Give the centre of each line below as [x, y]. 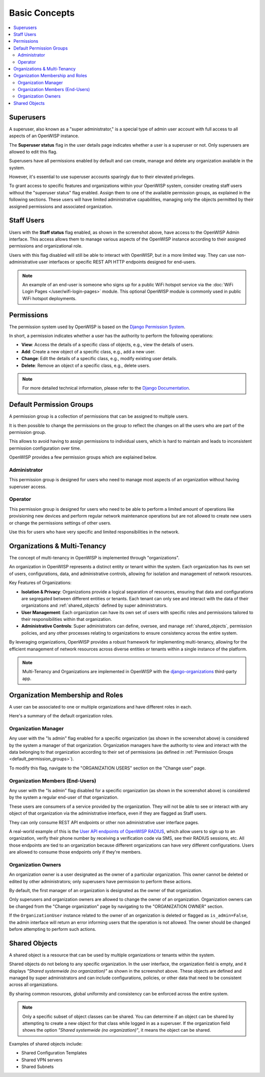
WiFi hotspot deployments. [50, 298]
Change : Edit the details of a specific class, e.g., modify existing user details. [99, 359]
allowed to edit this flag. [33, 152]
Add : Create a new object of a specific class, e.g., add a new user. [88, 351]
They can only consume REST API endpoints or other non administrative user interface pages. [104, 822]
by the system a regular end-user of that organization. [64, 798]
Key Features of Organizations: [40, 583]
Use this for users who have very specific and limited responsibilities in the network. [94, 532]
